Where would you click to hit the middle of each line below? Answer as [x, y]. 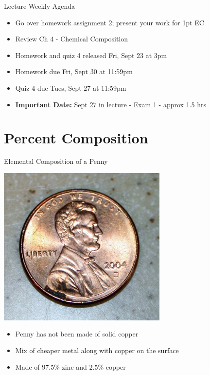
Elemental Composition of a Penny [56, 161]
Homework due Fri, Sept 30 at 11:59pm [74, 71]
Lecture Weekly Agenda [40, 6]
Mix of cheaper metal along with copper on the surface [97, 350]
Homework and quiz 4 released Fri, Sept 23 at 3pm [91, 55]
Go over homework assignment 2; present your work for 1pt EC [110, 22]
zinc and [74, 366]
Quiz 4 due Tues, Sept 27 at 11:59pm [71, 88]
